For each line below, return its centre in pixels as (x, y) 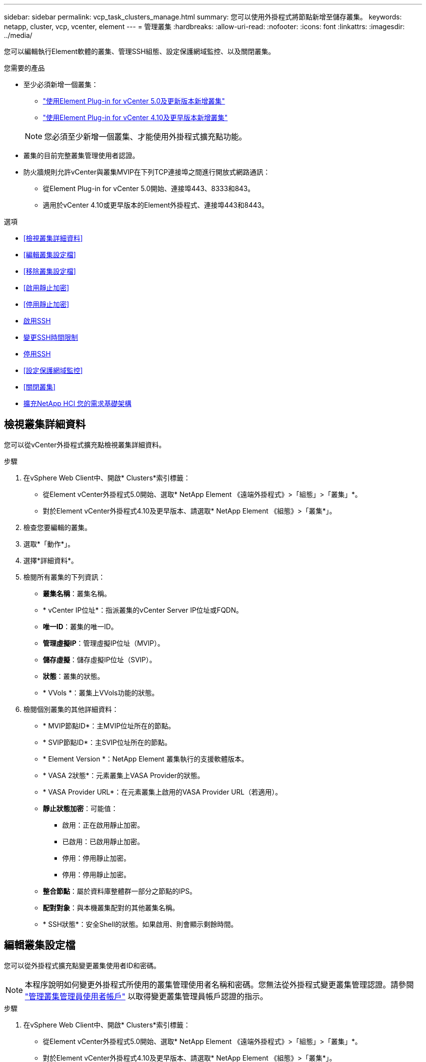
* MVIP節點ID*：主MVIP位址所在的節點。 (109, 726)
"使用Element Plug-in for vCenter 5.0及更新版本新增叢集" (134, 101)
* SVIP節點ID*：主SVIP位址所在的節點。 (107, 742)
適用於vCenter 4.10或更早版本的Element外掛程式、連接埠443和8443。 (156, 205)
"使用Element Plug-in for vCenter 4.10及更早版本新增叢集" (135, 117)
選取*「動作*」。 (49, 544)
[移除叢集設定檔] (50, 271)
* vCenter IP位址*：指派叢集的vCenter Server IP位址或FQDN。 (143, 610)
